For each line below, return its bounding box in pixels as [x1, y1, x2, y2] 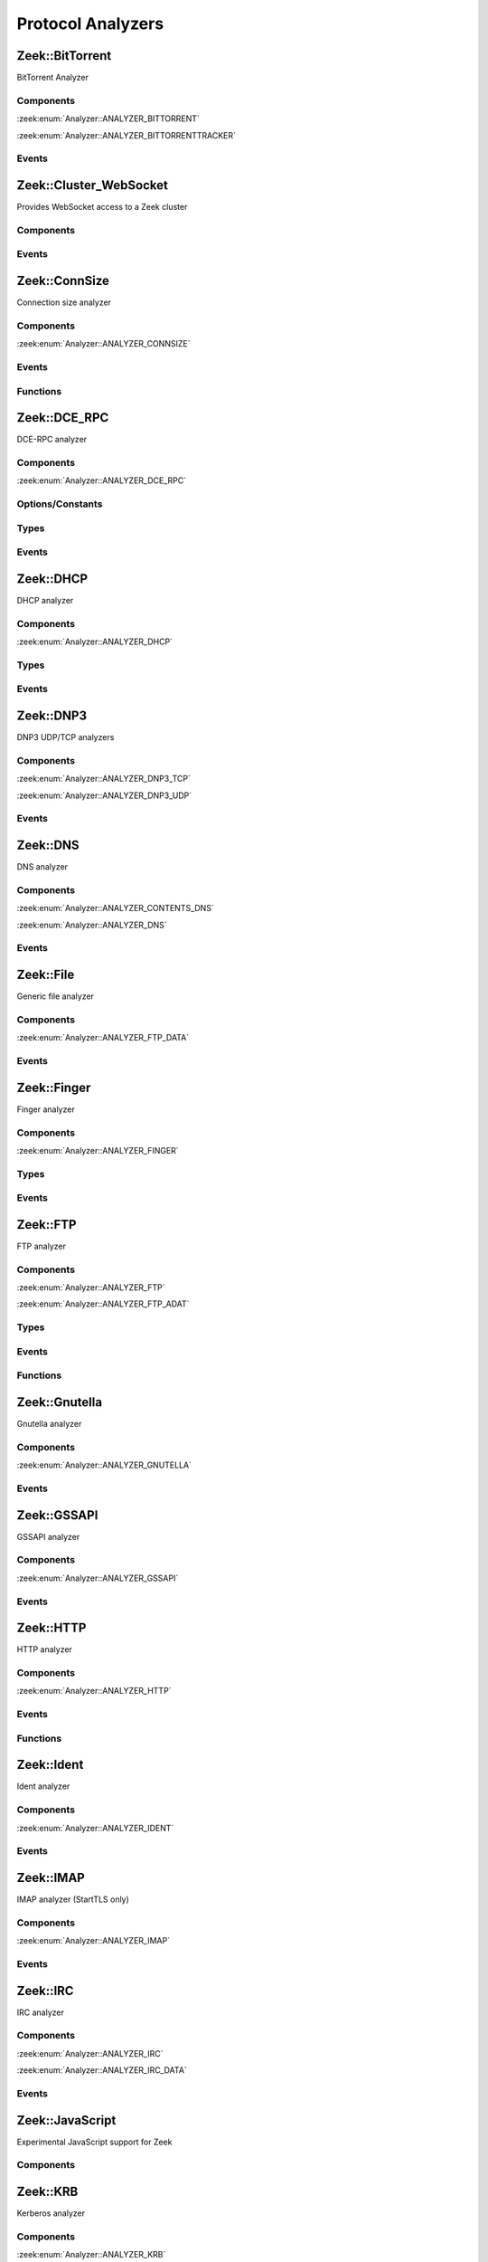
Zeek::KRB [16, 2184, 79, 2200]
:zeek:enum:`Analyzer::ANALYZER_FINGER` [16, 1145, 180, 1155]
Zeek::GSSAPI [16, 1507, 99, 1523]
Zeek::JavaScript [16, 2113, 117, 2128]
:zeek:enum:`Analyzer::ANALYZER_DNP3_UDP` [16, 790, 192, 801]
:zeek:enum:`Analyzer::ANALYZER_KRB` [16, 2249, 166, 2260]
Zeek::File [16, 967, 75, 983]
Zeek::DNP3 [16, 708, 88, 724]
